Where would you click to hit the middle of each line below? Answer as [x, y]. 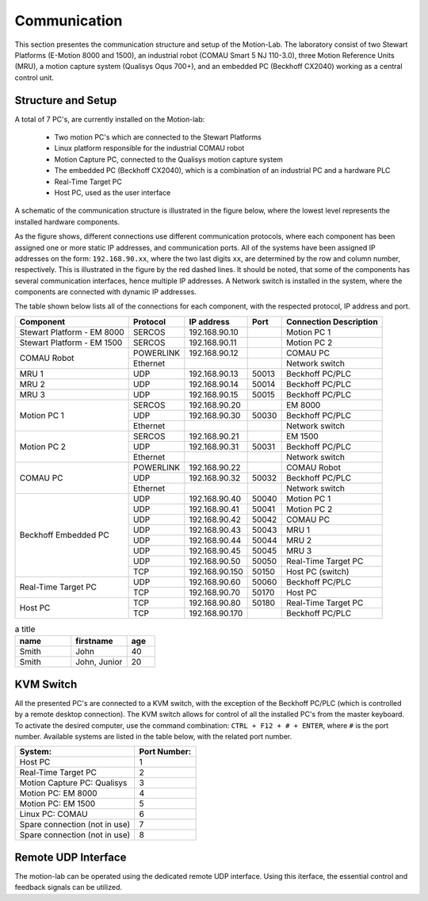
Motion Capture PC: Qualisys [73, 783]
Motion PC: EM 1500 [57, 803]
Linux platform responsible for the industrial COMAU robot [149, 148]
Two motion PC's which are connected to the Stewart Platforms [158, 137]
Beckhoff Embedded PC [65, 535]
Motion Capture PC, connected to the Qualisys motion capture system [168, 159]
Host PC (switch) [317, 571]
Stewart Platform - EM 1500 [71, 343]
